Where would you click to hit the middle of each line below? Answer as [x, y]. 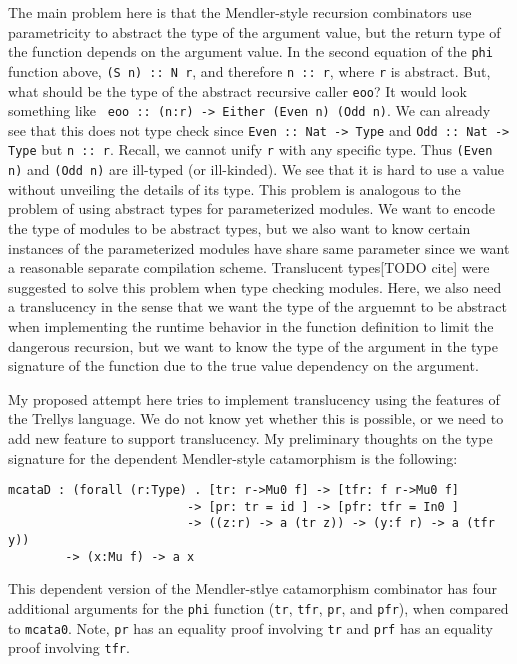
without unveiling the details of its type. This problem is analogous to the [234, 188]
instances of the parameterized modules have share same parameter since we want [259, 247]
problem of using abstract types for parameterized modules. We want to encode [251, 208]
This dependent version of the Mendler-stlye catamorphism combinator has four [253, 588]
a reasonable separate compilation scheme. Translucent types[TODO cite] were [249, 267]
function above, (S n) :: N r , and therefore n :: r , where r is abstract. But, [249, 70]
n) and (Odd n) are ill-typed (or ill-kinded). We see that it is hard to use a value [256, 169]
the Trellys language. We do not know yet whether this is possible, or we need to [256, 418]
